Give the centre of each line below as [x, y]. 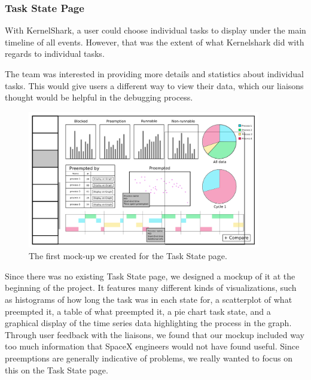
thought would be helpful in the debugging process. [99, 97]
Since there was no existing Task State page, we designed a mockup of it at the [150, 276]
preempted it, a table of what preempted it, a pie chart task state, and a [138, 311]
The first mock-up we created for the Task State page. [128, 256]
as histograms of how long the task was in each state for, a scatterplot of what [149, 300]
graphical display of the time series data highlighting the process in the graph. [148, 323]
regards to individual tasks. [55, 54]
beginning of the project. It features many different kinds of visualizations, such [151, 288]
